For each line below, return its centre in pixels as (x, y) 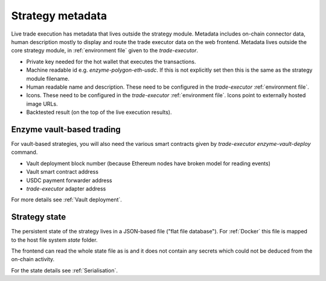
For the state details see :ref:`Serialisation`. (64, 270)
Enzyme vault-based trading (66, 129)
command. (24, 152)
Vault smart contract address (62, 172)
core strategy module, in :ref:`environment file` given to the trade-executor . (105, 51)
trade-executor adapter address (66, 188)
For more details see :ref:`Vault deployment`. (66, 200)
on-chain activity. (33, 259)
